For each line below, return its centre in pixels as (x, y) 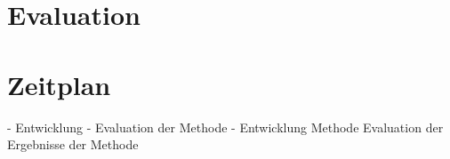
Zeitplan (59, 84)
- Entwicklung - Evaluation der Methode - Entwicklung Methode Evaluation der (225, 127)
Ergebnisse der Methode (73, 144)
